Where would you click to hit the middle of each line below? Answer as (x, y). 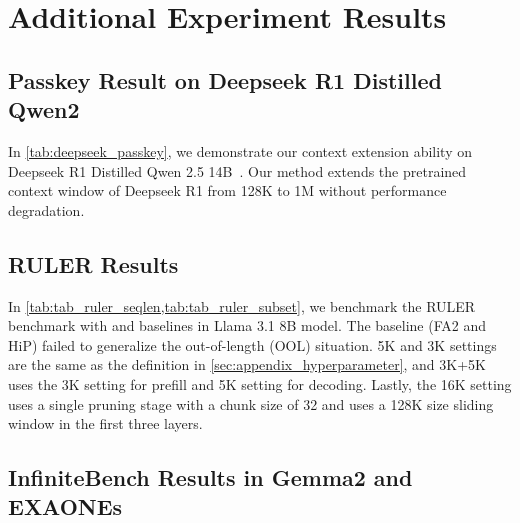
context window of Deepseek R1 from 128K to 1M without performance (227, 190)
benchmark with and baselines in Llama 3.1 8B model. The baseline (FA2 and (247, 325)
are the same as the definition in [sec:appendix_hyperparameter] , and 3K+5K (247, 364)
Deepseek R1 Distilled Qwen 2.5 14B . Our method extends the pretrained (237, 170)
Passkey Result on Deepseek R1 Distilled (225, 79)
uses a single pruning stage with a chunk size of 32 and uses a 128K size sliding (251, 403)
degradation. (46, 209)
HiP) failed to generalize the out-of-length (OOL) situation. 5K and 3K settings (252, 344)
